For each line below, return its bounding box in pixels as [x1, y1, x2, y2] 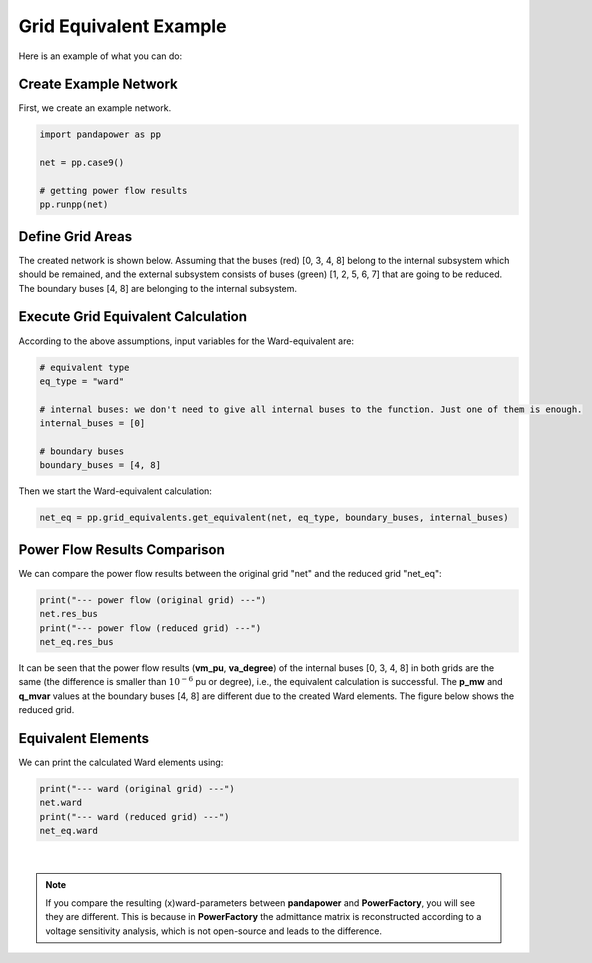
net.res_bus [39, 608, 99, 620]
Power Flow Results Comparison [18, 541, 225, 558]
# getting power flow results [39, 185, 188, 196]
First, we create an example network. [18, 102, 172, 114]
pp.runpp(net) [39, 199, 109, 210]
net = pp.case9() [39, 157, 125, 169]
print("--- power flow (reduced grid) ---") [39, 622, 262, 634]
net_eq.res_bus [39, 636, 114, 647]
